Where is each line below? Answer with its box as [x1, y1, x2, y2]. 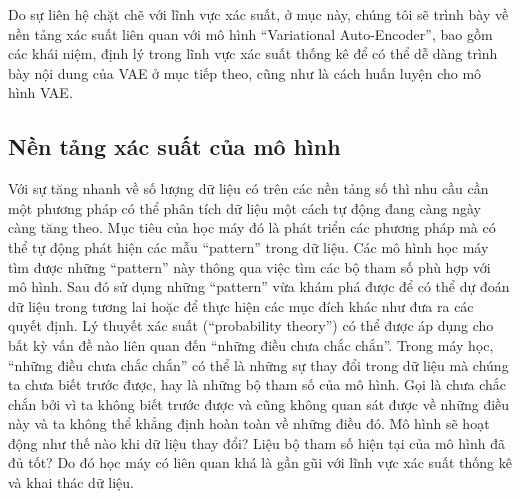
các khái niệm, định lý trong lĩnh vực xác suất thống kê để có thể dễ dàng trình [8, 43, 498, 64]
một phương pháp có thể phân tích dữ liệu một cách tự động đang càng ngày [8, 197, 481, 218]
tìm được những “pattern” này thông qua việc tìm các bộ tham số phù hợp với [8, 256, 491, 277]
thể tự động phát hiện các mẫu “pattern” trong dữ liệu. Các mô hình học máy [8, 236, 489, 257]
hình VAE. [8, 82, 73, 103]
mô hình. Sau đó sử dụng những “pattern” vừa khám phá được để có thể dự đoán [8, 276, 510, 297]
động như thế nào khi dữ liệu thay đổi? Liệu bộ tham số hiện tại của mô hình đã [8, 432, 505, 453]
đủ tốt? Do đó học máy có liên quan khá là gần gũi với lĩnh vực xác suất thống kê [8, 452, 512, 473]
